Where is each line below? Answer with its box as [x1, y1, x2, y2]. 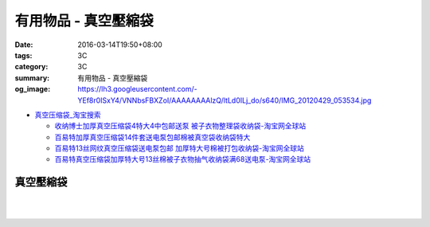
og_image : [14, 84, 51, 94]
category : [14, 62, 49, 72]
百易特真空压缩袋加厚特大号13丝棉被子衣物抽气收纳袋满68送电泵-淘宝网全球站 [54, 155, 311, 164]
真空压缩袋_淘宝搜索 [34, 110, 101, 119]
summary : [14, 72, 50, 83]
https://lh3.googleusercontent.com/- [77, 84, 198, 94]
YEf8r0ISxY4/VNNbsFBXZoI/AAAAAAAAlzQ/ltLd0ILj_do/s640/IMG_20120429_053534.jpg [77, 96, 372, 105]
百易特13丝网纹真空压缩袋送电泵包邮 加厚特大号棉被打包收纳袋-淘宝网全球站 [54, 143, 304, 153]
